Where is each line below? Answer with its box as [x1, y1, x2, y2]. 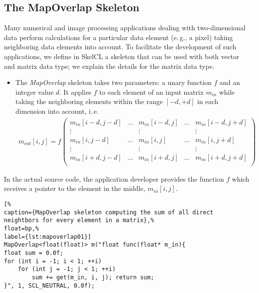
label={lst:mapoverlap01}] [4, 233, 91, 240]
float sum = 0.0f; [4, 249, 63, 256]
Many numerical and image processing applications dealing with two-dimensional [4, 22, 246, 33]
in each [197, 96, 219, 106]
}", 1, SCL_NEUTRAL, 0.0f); [4, 282, 95, 289]
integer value [15, 86, 54, 97]
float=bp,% [4, 225, 39, 232]
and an [219, 77, 240, 87]
